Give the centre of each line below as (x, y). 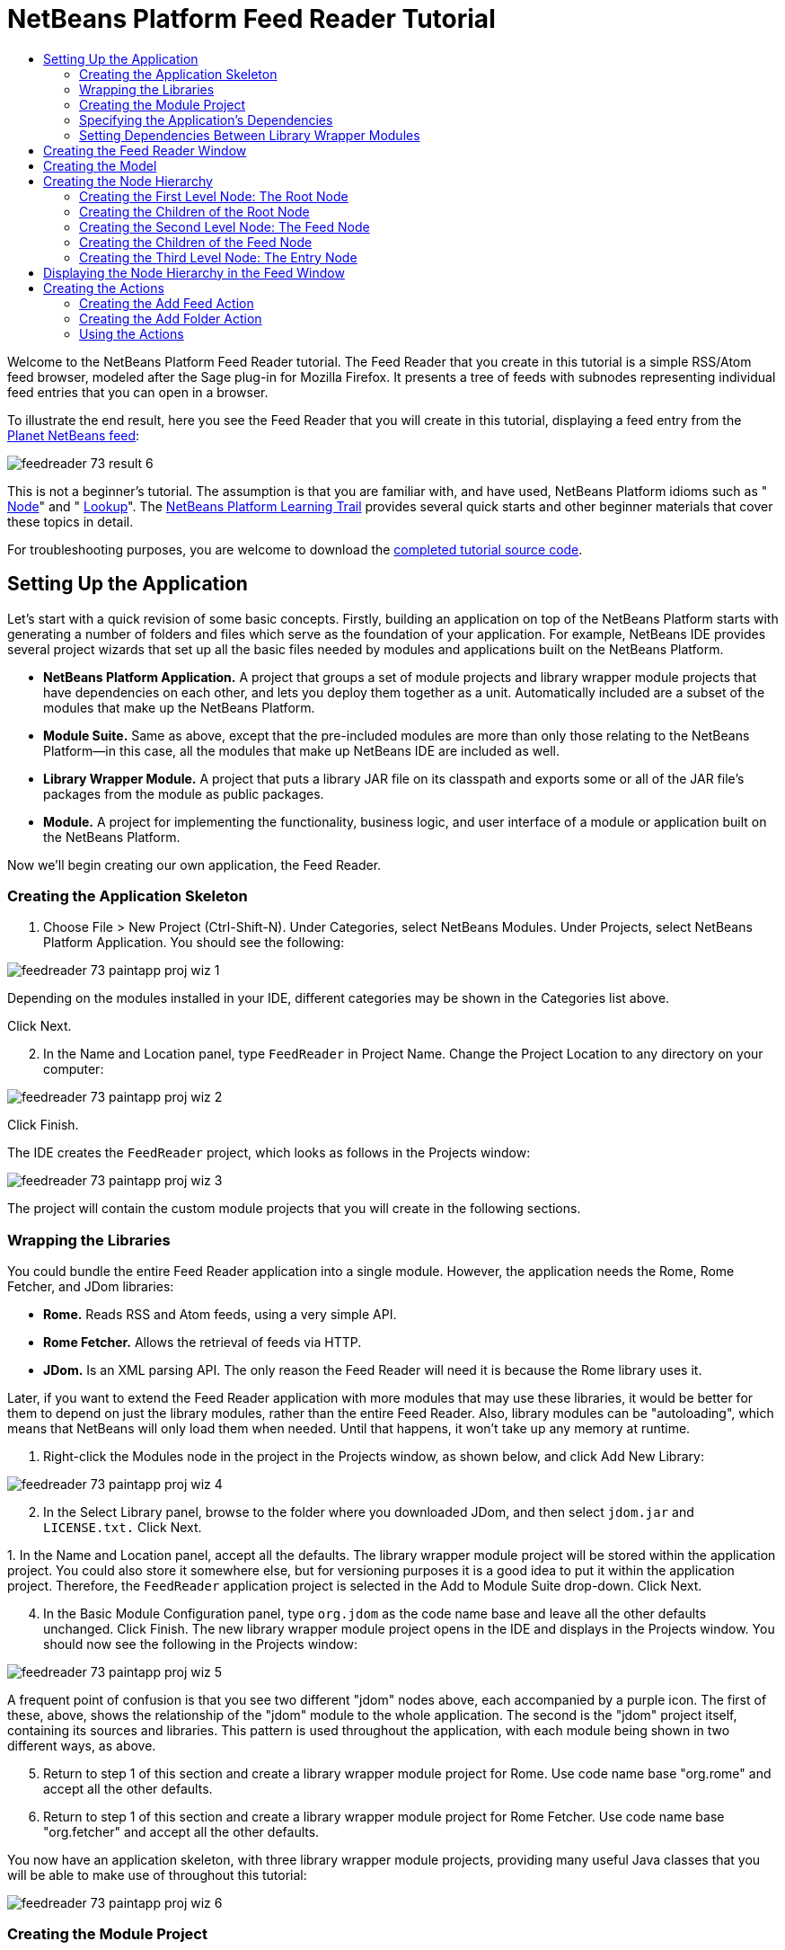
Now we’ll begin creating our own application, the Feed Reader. (194, 864)
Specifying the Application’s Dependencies (206, 120)
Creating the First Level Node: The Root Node (214, 196)
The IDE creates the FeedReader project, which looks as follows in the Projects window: (269, 1153)
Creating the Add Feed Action (167, 303)
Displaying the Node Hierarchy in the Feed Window (194, 272)
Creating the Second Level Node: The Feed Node (225, 226)
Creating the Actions (104, 288)
